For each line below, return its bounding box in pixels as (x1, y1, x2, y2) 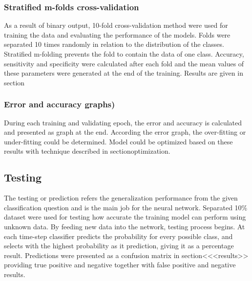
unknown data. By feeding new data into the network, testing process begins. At (4, 221, 245, 231)
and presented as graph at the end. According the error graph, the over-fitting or (4, 127, 246, 137)
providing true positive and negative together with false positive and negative (4, 260, 236, 270)
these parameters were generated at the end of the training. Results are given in (4, 68, 243, 78)
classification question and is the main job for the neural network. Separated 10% (4, 202, 248, 212)
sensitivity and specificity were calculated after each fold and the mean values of (4, 58, 244, 68)
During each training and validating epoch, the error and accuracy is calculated (4, 117, 242, 127)
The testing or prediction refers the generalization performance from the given (4, 193, 238, 203)
